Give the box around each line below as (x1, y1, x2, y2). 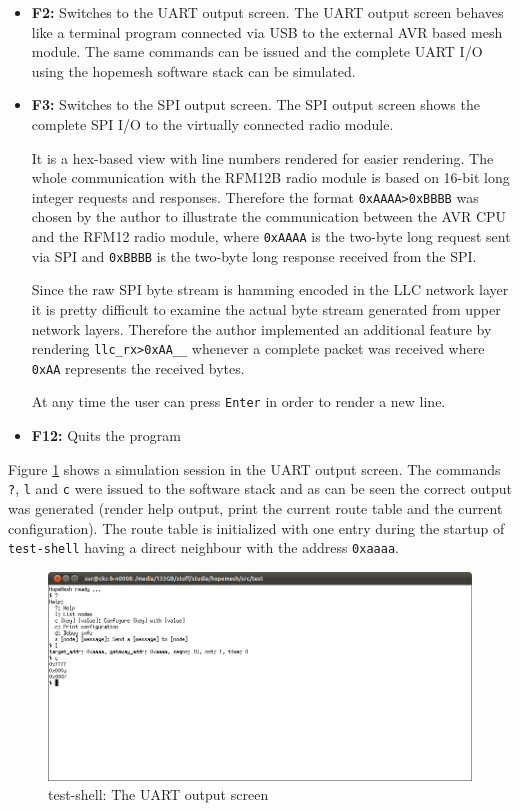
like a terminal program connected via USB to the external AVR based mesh (31, 21, 503, 42)
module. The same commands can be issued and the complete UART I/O (31, 41, 483, 62)
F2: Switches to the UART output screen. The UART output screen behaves (31, 2, 504, 22)
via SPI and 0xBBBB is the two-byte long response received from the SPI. (31, 245, 477, 266)
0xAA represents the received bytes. (31, 357, 245, 378)
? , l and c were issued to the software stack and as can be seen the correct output (8, 478, 512, 499)
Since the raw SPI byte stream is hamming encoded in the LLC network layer (31, 279, 509, 300)
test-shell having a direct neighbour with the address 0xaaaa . (8, 537, 399, 558)
